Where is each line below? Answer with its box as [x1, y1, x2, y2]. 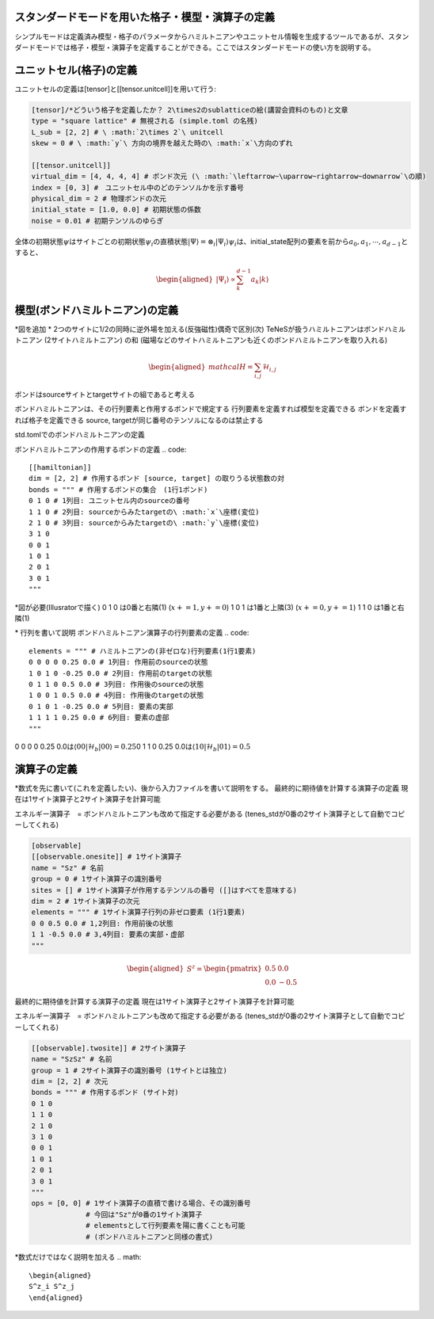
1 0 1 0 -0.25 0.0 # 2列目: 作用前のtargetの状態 [29, 669, 213, 677]
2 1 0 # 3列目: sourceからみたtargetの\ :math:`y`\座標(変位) [29, 518, 260, 527]
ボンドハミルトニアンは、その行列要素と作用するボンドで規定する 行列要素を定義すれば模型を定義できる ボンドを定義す [14, 404, 407, 414]
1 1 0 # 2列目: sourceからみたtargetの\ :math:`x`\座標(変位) [29, 507, 260, 517]
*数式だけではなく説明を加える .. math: [14, 1252, 142, 1262]
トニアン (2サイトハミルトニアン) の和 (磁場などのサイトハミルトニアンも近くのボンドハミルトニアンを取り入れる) [14, 335, 388, 345]
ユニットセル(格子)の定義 [14, 63, 138, 77]
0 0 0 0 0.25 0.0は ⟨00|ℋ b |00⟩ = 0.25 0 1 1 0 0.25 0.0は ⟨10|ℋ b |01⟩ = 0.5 [14, 741, 251, 753]
